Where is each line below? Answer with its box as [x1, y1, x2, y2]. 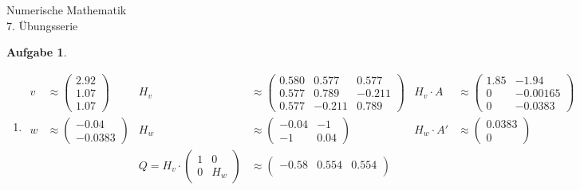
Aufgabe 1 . [6, 44, 67, 60]
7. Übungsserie [6, 17, 78, 33]
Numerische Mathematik [6, 2, 127, 17]
